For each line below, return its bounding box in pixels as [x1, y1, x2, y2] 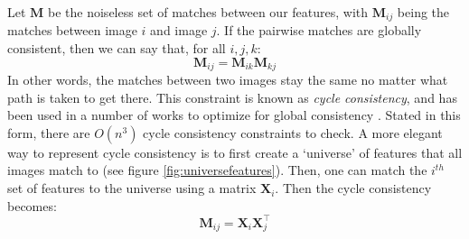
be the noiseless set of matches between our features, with [48, 3, 369, 21]
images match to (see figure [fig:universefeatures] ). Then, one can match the [7, 161, 427, 179]
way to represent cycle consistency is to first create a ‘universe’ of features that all [7, 142, 463, 161]
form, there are [7, 123, 90, 142]
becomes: [7, 196, 57, 215]
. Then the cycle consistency [275, 179, 432, 198]
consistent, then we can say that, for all [7, 39, 226, 58]
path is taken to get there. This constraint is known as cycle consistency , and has [7, 87, 457, 106]
